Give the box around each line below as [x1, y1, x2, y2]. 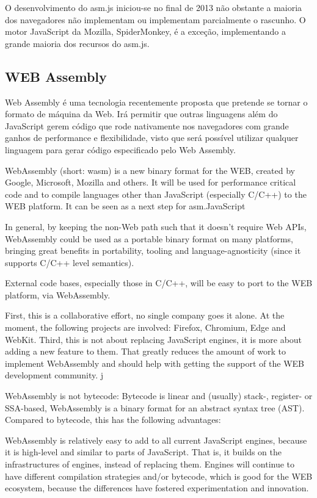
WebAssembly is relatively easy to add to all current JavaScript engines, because [5, 433, 307, 446]
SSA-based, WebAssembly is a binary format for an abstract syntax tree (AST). [5, 401, 305, 414]
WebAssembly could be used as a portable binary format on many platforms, [5, 232, 293, 245]
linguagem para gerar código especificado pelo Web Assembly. [5, 143, 236, 156]
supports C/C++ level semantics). [5, 256, 134, 269]
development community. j [5, 369, 103, 381]
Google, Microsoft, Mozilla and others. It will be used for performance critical [5, 176, 296, 189]
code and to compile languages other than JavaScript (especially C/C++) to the [5, 187, 307, 200]
